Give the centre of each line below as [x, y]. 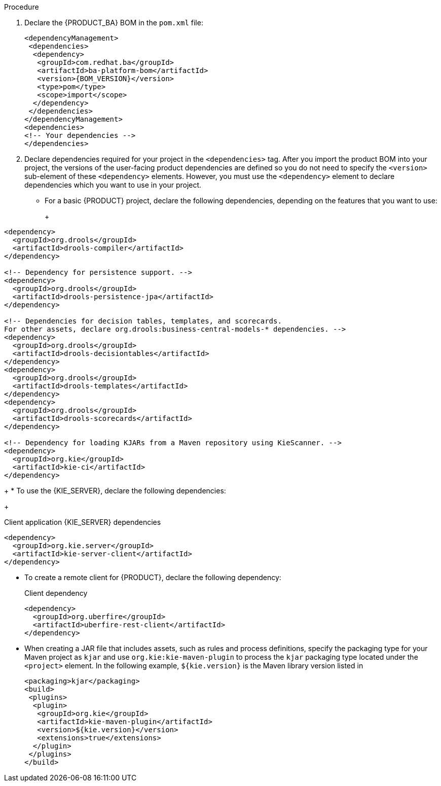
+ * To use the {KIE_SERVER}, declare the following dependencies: [115, 491]
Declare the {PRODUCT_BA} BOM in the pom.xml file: [114, 23]
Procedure [22, 7]
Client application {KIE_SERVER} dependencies [83, 522]
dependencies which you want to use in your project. [113, 185]
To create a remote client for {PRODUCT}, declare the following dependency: [153, 577]
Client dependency [56, 593]
